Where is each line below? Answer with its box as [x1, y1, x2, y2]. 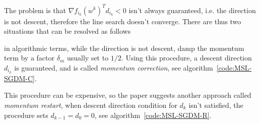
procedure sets [4, 109, 48, 120]
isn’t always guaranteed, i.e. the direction [128, 5, 256, 15]
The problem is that [4, 5, 67, 15]
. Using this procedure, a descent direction [121, 52, 252, 63]
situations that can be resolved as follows [4, 26, 131, 36]
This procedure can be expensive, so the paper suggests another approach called [4, 90, 251, 100]
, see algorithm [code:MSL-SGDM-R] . [94, 109, 212, 120]
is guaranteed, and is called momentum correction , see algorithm [14, 62, 213, 73]
